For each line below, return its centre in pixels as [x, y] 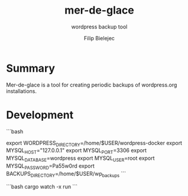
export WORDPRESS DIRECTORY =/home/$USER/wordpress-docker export [94, 144]
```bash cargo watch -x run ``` [42, 187]
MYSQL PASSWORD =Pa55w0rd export [50, 166]
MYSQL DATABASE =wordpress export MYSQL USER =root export [80, 159]
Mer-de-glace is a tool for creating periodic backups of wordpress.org [92, 85]
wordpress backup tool [99, 27]
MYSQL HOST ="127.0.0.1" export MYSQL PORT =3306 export [76, 151]
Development [40, 115]
